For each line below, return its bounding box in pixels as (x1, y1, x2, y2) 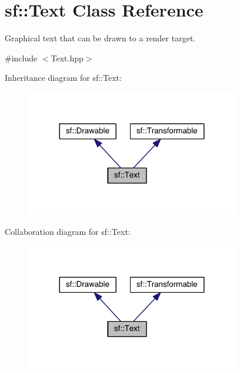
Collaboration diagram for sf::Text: (5, 225, 131, 237)
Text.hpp (51, 51, 84, 64)
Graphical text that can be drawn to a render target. (5, 32, 196, 44)
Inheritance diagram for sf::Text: (5, 71, 122, 84)
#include (5, 51, 38, 64)
